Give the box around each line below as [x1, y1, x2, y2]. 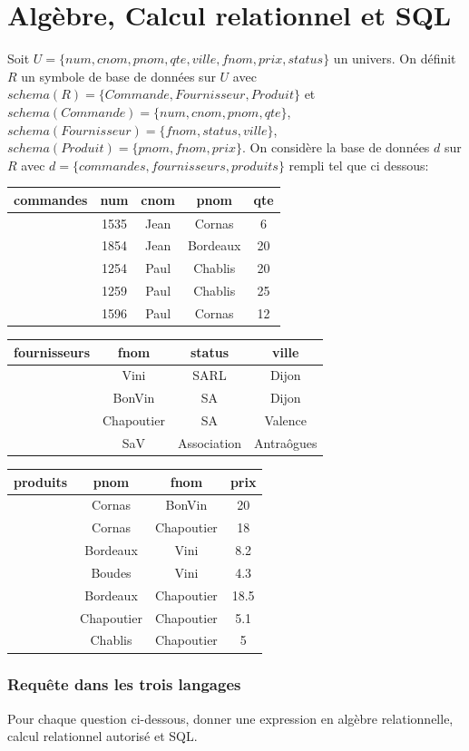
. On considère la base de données [242, 138, 430, 157]
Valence [264, 411, 308, 430]
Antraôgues [254, 433, 318, 452]
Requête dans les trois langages [7, 673, 241, 696]
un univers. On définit [333, 49, 456, 68]
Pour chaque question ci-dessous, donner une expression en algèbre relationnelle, [7, 708, 454, 727]
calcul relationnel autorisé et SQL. [7, 727, 198, 746]
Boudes [91, 562, 132, 581]
